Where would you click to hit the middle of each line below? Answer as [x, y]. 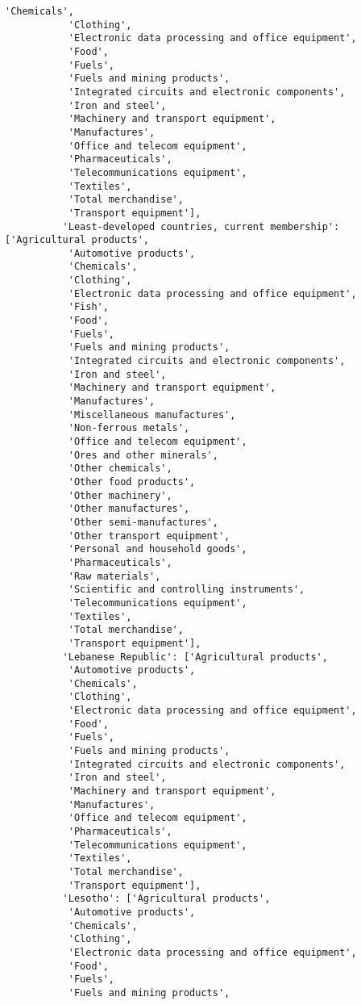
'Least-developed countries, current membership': [201, 226]
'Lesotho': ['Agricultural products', [166, 899]
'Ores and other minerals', [143, 455]
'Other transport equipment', [149, 536]
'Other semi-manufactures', [143, 522]
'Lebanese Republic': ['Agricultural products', [195, 657]
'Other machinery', [120, 495]
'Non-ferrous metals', [129, 428]
